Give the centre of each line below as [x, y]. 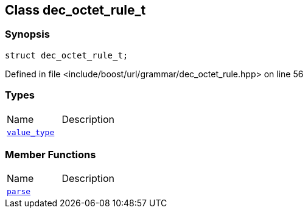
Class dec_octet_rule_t [75, 10]
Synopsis [27, 34]
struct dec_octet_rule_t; [67, 55]
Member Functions [51, 154]
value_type [31, 132]
